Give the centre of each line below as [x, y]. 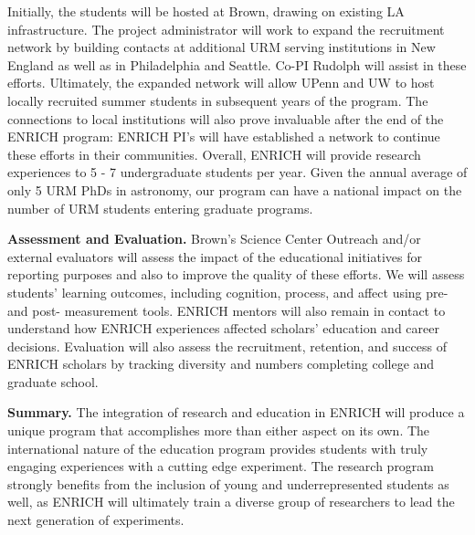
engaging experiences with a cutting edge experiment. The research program [221, 466]
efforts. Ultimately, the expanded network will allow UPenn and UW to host [221, 83]
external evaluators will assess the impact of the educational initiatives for [215, 256]
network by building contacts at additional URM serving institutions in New [222, 47]
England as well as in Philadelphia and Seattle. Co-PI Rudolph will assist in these [237, 64]
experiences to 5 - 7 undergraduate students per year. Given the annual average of [237, 172]
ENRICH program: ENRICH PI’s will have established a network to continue [224, 136]
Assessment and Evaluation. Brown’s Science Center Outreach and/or [214, 239]
